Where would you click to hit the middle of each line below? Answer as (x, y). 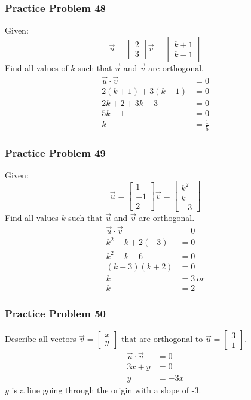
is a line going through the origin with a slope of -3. (106, 390)
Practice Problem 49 (55, 152)
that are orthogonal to (162, 339)
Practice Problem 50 (55, 313)
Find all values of (36, 67)
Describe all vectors (41, 339)
